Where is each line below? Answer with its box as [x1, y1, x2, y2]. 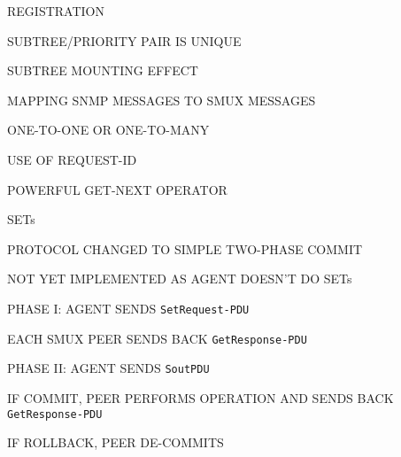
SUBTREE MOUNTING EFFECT [7, 61, 198, 80]
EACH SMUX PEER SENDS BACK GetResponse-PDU [7, 329, 307, 347]
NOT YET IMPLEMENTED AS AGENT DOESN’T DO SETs [7, 269, 352, 288]
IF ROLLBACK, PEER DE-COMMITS [7, 433, 224, 452]
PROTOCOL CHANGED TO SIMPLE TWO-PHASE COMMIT [7, 239, 363, 258]
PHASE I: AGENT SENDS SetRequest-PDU [7, 298, 250, 317]
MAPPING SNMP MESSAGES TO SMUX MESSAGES [7, 90, 316, 109]
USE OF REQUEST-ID [7, 150, 137, 168]
